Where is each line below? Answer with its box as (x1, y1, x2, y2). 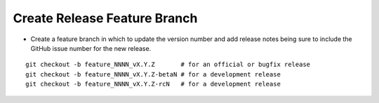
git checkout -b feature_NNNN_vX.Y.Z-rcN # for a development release (25, 80, 281, 88)
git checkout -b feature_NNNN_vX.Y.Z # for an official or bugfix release (25, 61, 311, 69)
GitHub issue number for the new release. (30, 44, 152, 52)
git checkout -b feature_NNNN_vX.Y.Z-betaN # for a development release (25, 70, 281, 78)
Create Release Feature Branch (13, 10, 198, 26)
